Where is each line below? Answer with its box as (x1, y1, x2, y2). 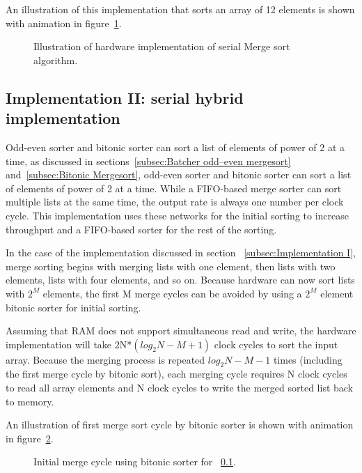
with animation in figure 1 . (6, 15, 122, 30)
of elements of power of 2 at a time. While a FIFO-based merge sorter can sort (6, 180, 342, 195)
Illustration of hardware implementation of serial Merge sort (33, 39, 290, 54)
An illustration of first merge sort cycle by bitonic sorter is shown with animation (6, 417, 354, 432)
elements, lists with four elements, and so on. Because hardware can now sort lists (6, 272, 355, 287)
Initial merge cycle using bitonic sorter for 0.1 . (33, 454, 236, 469)
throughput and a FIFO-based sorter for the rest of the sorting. (6, 222, 277, 236)
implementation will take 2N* (6, 336, 132, 351)
